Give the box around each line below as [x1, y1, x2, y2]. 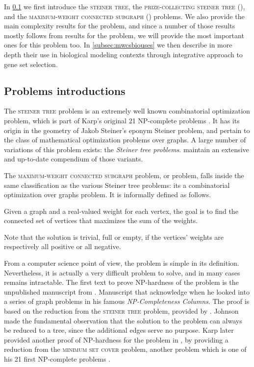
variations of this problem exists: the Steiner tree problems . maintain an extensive [4, 144, 249, 154]
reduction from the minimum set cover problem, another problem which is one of [4, 344, 247, 354]
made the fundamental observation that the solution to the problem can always [4, 315, 242, 325]
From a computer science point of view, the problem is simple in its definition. [4, 258, 239, 268]
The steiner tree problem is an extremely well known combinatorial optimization [4, 106, 250, 116]
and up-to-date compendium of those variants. [4, 154, 143, 164]
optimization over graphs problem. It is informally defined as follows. [4, 189, 211, 200]
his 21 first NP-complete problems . [4, 354, 111, 364]
